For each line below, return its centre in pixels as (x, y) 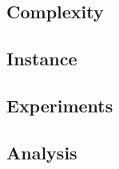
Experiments (60, 105)
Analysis (42, 152)
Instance (42, 59)
